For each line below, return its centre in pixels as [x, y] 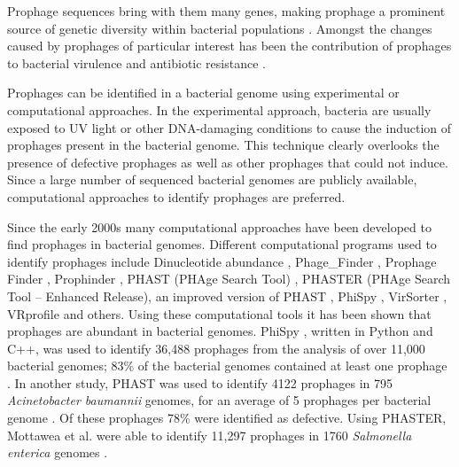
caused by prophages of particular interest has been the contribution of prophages [229, 46]
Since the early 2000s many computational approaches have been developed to [219, 226]
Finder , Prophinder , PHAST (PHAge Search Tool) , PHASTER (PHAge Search [229, 279]
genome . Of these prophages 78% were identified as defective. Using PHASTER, [227, 418]
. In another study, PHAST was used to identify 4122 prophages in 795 [200, 382]
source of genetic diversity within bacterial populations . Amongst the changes [220, 28]
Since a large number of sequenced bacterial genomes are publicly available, [212, 179]
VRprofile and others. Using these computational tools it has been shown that [219, 313]
